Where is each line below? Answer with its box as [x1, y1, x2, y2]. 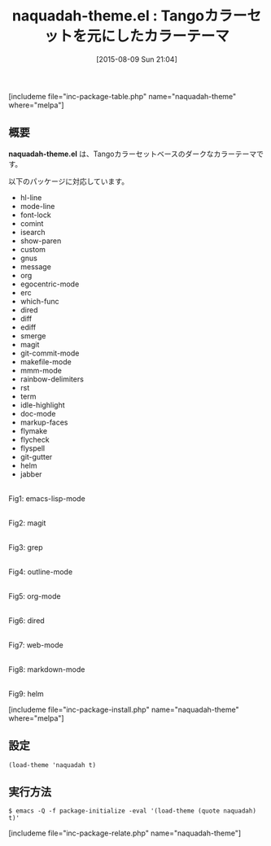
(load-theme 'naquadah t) [8, 761, 96, 769]
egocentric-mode [20, 279, 80, 289]
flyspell [20, 443, 46, 453]
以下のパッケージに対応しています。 [8, 176, 129, 186]
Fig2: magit [8, 517, 46, 528]
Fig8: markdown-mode [8, 664, 85, 674]
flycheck [20, 434, 50, 444]
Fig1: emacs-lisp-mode [8, 493, 85, 504]
